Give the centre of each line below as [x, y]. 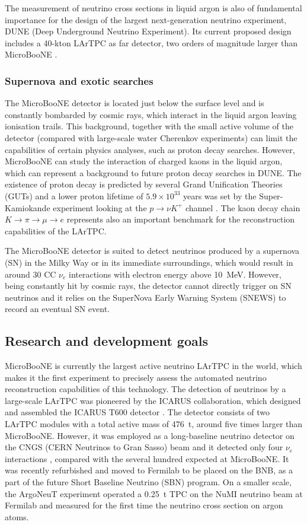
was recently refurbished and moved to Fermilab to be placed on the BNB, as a [149, 470]
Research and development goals [106, 341]
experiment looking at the [100, 207]
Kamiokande [28, 207]
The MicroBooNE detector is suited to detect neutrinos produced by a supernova [152, 251]
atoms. [17, 516]
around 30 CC [31, 274]
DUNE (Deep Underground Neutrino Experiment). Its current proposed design [148, 31]
